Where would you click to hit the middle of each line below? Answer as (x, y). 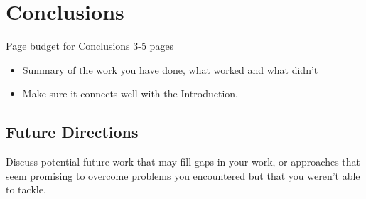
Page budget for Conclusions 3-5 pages (90, 46)
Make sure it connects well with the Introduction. (130, 93)
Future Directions (72, 132)
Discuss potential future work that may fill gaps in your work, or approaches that (183, 162)
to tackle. (26, 189)
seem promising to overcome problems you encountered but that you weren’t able (183, 175)
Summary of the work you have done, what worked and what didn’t (170, 69)
